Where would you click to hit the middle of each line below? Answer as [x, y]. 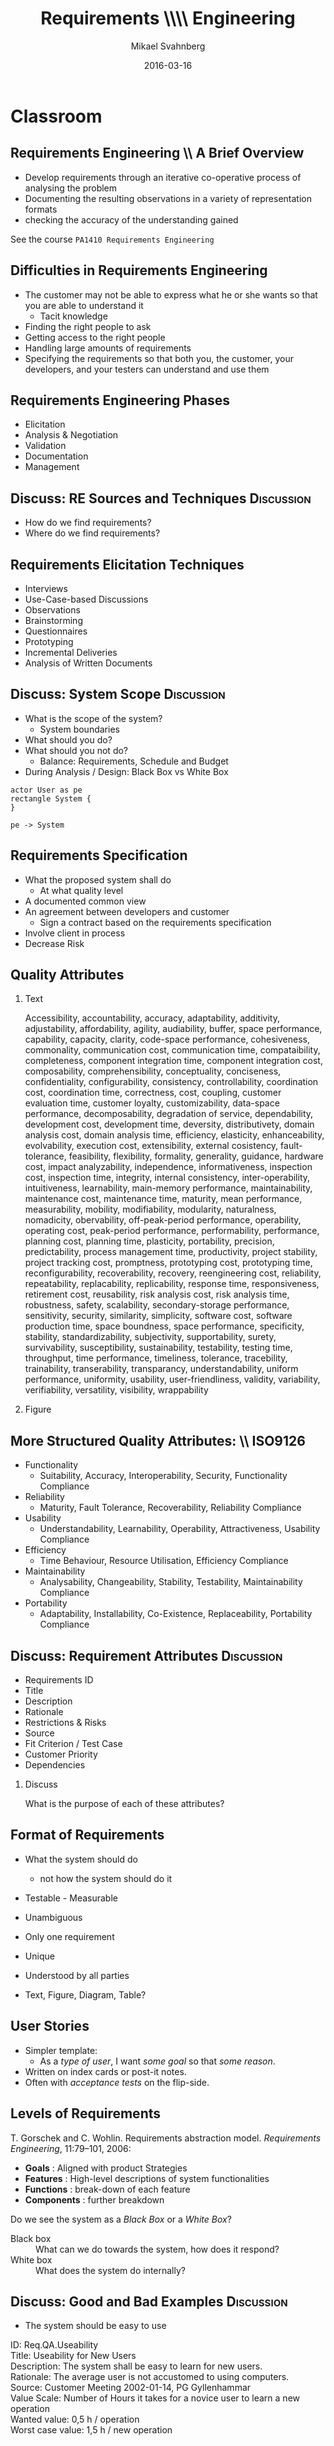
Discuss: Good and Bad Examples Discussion [149, 2301]
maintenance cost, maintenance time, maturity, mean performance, [163, 1199]
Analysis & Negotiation [71, 435]
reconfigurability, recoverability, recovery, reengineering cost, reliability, [173, 1273]
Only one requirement [69, 1936]
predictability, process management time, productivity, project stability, [171, 1252]
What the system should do [81, 1859]
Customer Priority [61, 1754]
